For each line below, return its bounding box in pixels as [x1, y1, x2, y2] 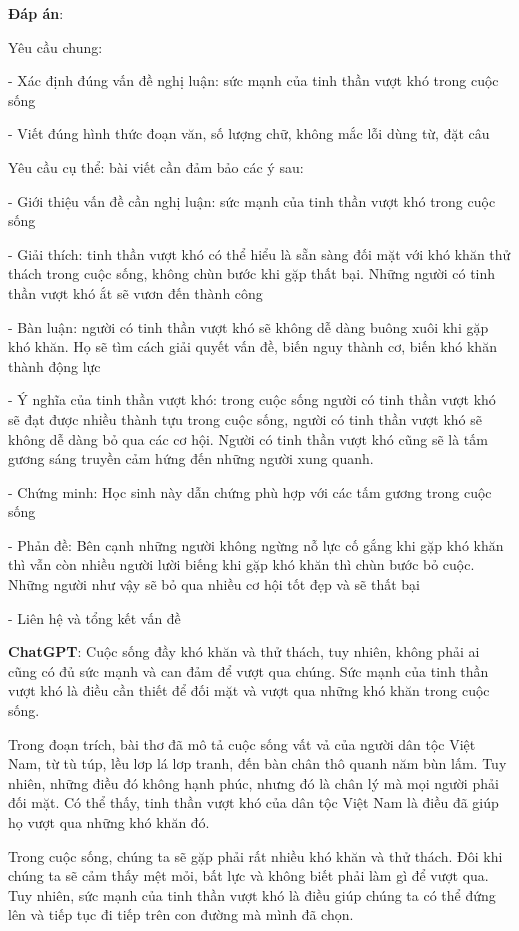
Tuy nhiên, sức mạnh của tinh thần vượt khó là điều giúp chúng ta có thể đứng [8, 884, 496, 905]
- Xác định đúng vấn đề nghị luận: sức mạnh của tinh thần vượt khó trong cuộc [8, 70, 499, 91]
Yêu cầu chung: [8, 36, 103, 57]
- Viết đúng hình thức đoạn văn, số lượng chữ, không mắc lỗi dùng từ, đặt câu [8, 123, 490, 144]
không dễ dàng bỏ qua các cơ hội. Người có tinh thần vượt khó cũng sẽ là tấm [8, 428, 488, 449]
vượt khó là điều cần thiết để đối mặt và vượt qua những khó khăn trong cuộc [8, 680, 490, 701]
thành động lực [8, 355, 101, 376]
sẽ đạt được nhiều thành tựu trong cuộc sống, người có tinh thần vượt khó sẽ [8, 408, 482, 429]
